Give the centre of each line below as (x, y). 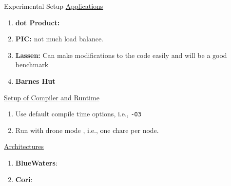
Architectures (24, 146)
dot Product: (38, 22)
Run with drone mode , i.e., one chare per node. (87, 130)
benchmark (32, 65)
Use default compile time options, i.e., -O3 (78, 114)
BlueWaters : (36, 163)
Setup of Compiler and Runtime (52, 97)
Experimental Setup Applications (54, 6)
